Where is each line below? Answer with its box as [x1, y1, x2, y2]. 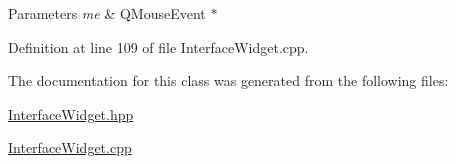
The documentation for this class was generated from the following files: [8, 70, 449, 91]
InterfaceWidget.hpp [8, 103, 134, 124]
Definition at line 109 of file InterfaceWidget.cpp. [8, 36, 309, 57]
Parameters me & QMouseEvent [8, 3, 206, 23]
